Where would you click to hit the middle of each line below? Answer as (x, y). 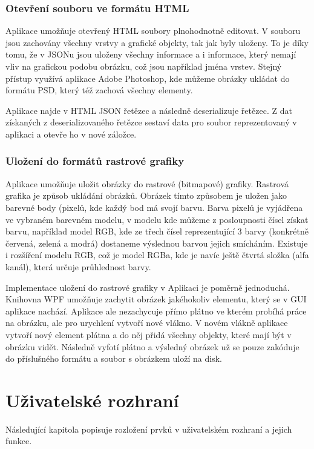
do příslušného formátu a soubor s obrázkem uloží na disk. (114, 358)
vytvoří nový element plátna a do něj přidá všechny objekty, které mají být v (149, 334)
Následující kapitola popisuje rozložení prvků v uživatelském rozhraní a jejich (149, 429)
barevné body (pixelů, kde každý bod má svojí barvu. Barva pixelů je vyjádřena (154, 207)
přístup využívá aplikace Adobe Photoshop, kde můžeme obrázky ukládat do (148, 78)
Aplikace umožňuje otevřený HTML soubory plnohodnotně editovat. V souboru (153, 31)
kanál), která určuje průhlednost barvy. (78, 266)
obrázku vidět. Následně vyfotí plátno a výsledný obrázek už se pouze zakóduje (152, 346)
